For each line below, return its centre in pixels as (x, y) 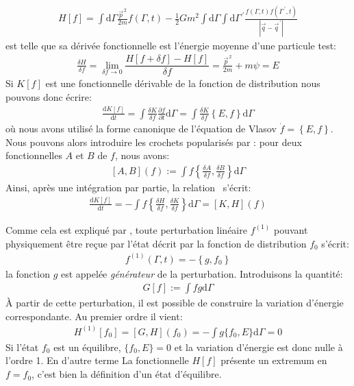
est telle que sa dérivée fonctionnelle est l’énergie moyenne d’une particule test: (171, 45)
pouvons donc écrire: (49, 96)
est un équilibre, (87, 347)
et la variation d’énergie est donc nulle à (258, 347)
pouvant (291, 229)
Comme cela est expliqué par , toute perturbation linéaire (126, 229)
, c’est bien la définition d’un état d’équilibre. (127, 374)
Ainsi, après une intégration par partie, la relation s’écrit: (128, 187)
